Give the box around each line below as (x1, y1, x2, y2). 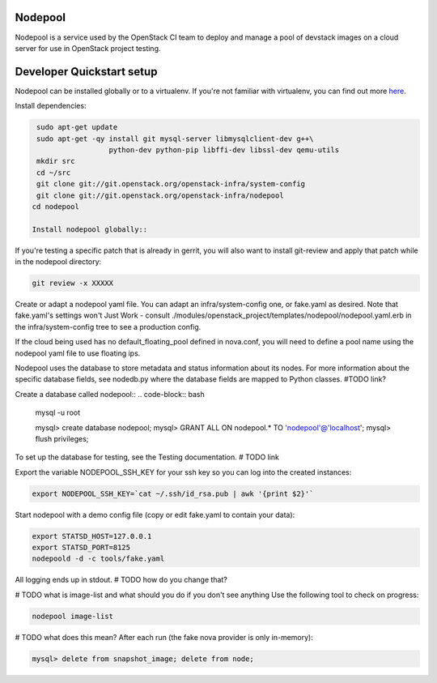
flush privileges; (35, 433, 89, 443)
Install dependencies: (15, 101, 87, 111)
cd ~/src (36, 168, 71, 177)
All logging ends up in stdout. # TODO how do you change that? (15, 575, 228, 585)
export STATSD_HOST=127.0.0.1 (32, 531, 152, 540)
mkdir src (36, 156, 75, 166)
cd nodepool (32, 202, 80, 211)
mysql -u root (35, 408, 81, 417)
